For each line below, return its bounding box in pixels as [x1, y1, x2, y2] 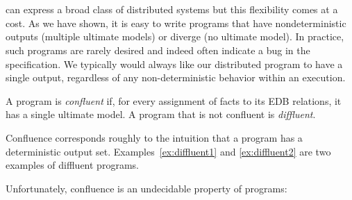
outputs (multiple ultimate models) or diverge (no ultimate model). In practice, [6, 29, 344, 44]
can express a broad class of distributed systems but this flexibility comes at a [6, 2, 338, 17]
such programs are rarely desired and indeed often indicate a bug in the [6, 42, 310, 57]
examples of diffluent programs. [6, 158, 139, 172]
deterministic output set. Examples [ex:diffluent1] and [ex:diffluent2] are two [6, 144, 331, 158]
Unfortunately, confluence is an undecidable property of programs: [6, 181, 287, 195]
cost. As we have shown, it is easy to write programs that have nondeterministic [6, 15, 346, 30]
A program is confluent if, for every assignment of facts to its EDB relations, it [6, 93, 342, 108]
